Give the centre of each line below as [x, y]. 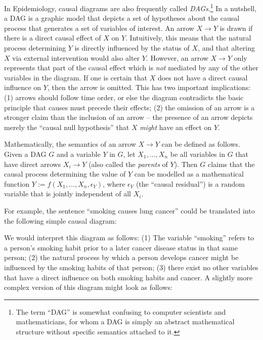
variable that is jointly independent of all [68, 194]
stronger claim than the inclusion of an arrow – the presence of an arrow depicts [128, 117]
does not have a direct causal [203, 77]
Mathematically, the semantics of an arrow [70, 144]
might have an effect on [176, 127]
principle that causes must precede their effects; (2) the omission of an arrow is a [129, 107]
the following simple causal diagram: [60, 220]
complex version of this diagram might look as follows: [88, 287]
